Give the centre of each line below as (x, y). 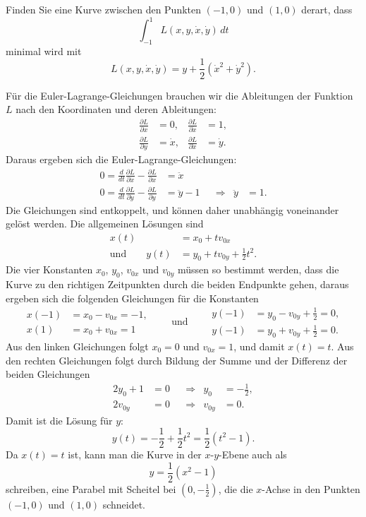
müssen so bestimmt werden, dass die (258, 269)
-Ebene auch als (253, 454)
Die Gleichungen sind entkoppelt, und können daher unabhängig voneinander (172, 209)
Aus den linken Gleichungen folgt (77, 346)
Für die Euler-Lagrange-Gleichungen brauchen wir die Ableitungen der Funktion (179, 95)
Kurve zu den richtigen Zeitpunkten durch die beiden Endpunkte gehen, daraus (177, 284)
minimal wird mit (44, 50)
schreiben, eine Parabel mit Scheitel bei (91, 488)
